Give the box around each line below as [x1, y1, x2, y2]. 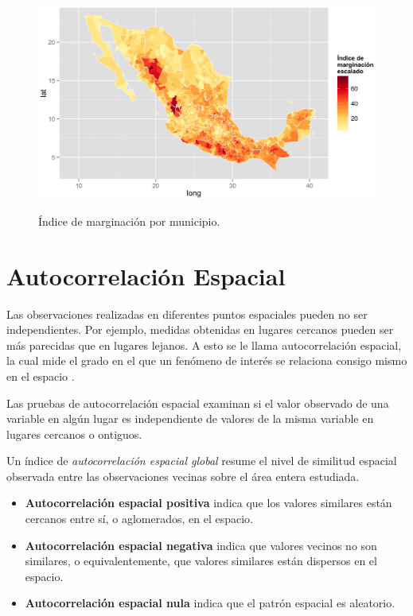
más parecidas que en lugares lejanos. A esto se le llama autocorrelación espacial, [6, 336, 402, 353]
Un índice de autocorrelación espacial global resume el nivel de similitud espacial [6, 452, 397, 469]
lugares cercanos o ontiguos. [6, 425, 142, 442]
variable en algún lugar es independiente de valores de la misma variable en [6, 410, 374, 427]
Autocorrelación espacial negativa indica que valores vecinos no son [25, 537, 377, 553]
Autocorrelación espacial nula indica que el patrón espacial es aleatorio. [25, 595, 395, 611]
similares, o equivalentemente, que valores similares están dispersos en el [25, 552, 377, 569]
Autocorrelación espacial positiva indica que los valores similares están [25, 494, 392, 511]
